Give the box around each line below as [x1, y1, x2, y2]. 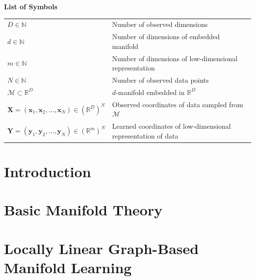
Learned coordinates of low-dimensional [112, 121, 231, 131]
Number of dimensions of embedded [112, 31, 220, 42]
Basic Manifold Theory [4, 200, 163, 220]
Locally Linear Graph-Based [4, 238, 199, 258]
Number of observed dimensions [112, 19, 208, 29]
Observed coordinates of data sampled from [112, 99, 243, 109]
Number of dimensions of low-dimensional [112, 53, 238, 63]
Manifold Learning [4, 257, 132, 277]
